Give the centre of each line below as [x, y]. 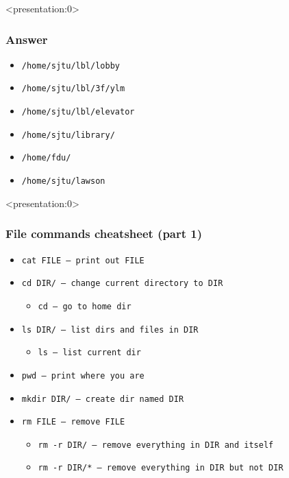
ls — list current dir [89, 353]
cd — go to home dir [85, 306]
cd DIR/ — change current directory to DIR [122, 284]
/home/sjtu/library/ [68, 135]
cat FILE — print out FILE [83, 260]
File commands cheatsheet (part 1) [104, 234]
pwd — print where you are [83, 375]
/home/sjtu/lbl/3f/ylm [73, 89]
